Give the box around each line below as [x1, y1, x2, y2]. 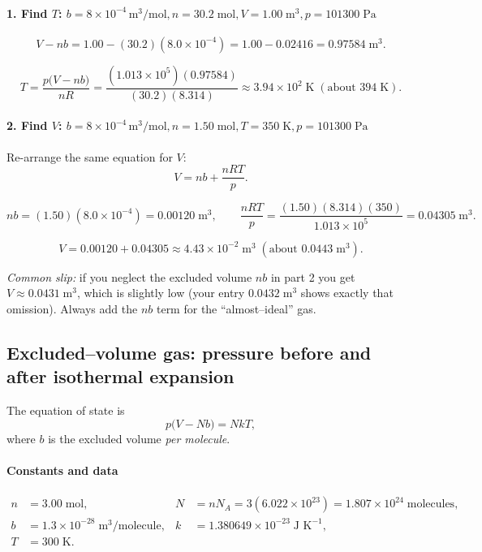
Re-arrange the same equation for [6, 148, 173, 165]
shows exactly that [300, 284, 394, 301]
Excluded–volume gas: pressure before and [6, 339, 372, 364]
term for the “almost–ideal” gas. [156, 300, 316, 317]
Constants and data [6, 461, 118, 478]
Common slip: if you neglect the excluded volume [6, 268, 252, 285]
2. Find [6, 117, 48, 134]
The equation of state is [6, 402, 125, 419]
